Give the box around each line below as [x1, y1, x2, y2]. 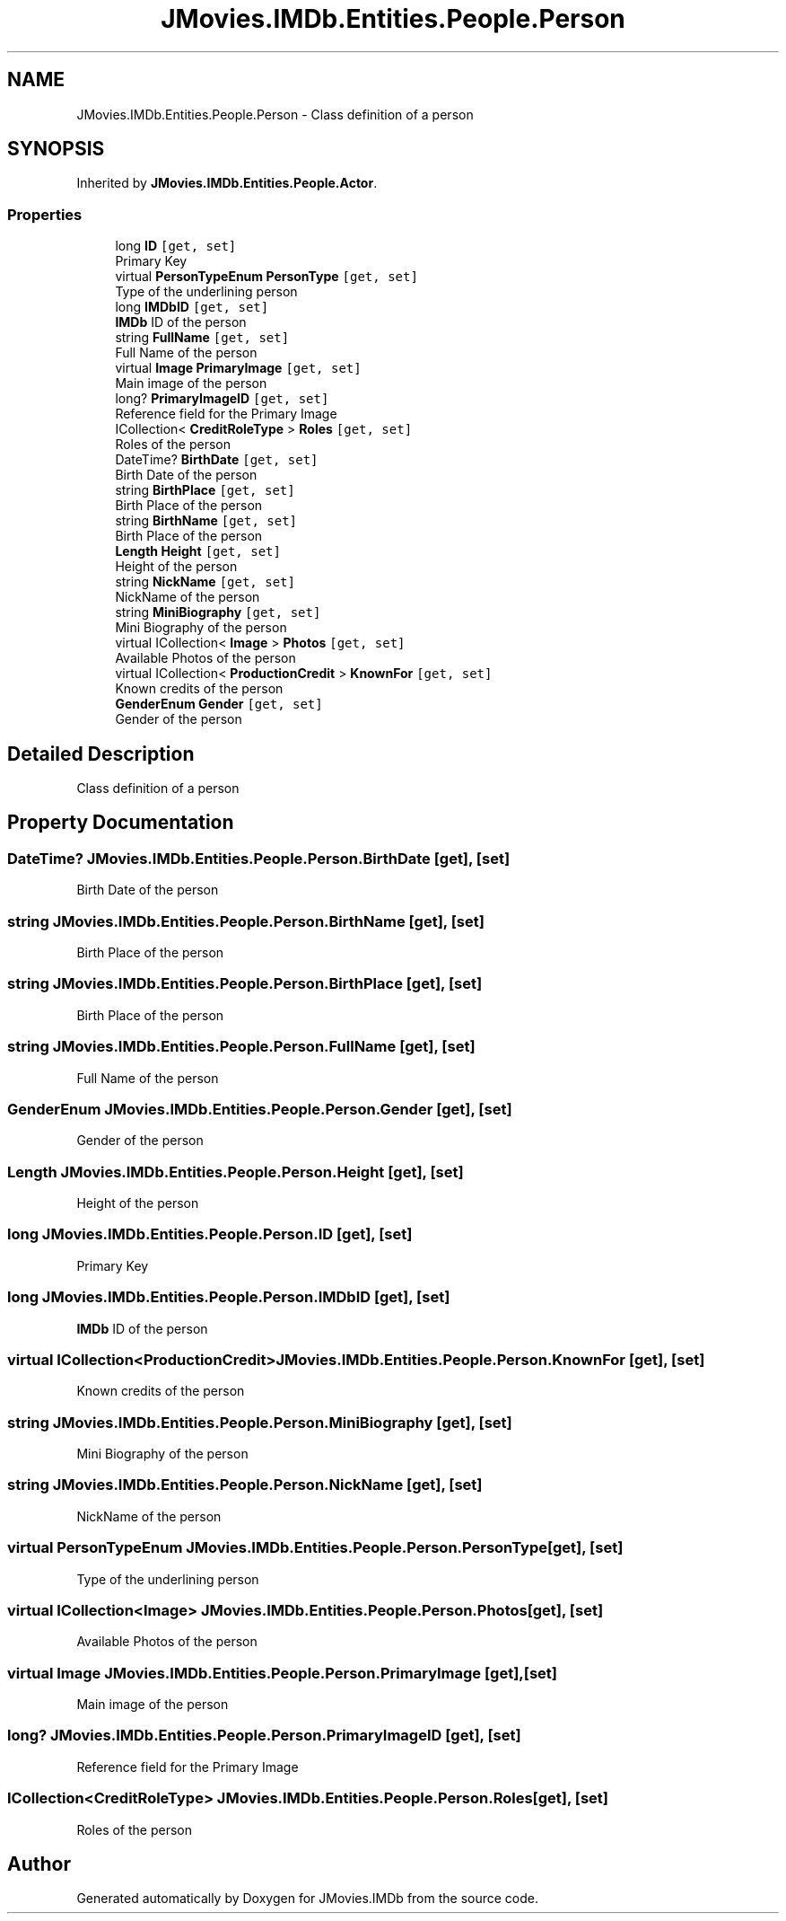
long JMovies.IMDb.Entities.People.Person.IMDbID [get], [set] [7, 1288, 450, 1307]
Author [7, 1852, 71, 1875]
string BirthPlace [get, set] [115, 482, 295, 498]
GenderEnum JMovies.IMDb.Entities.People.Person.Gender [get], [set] [7, 1099, 512, 1118]
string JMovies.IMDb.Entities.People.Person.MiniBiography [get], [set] [7, 1413, 512, 1432]
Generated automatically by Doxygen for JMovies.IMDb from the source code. [76, 1890, 539, 1907]
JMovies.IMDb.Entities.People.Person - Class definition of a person [76, 106, 474, 122]
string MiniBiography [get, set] [115, 604, 321, 621]
